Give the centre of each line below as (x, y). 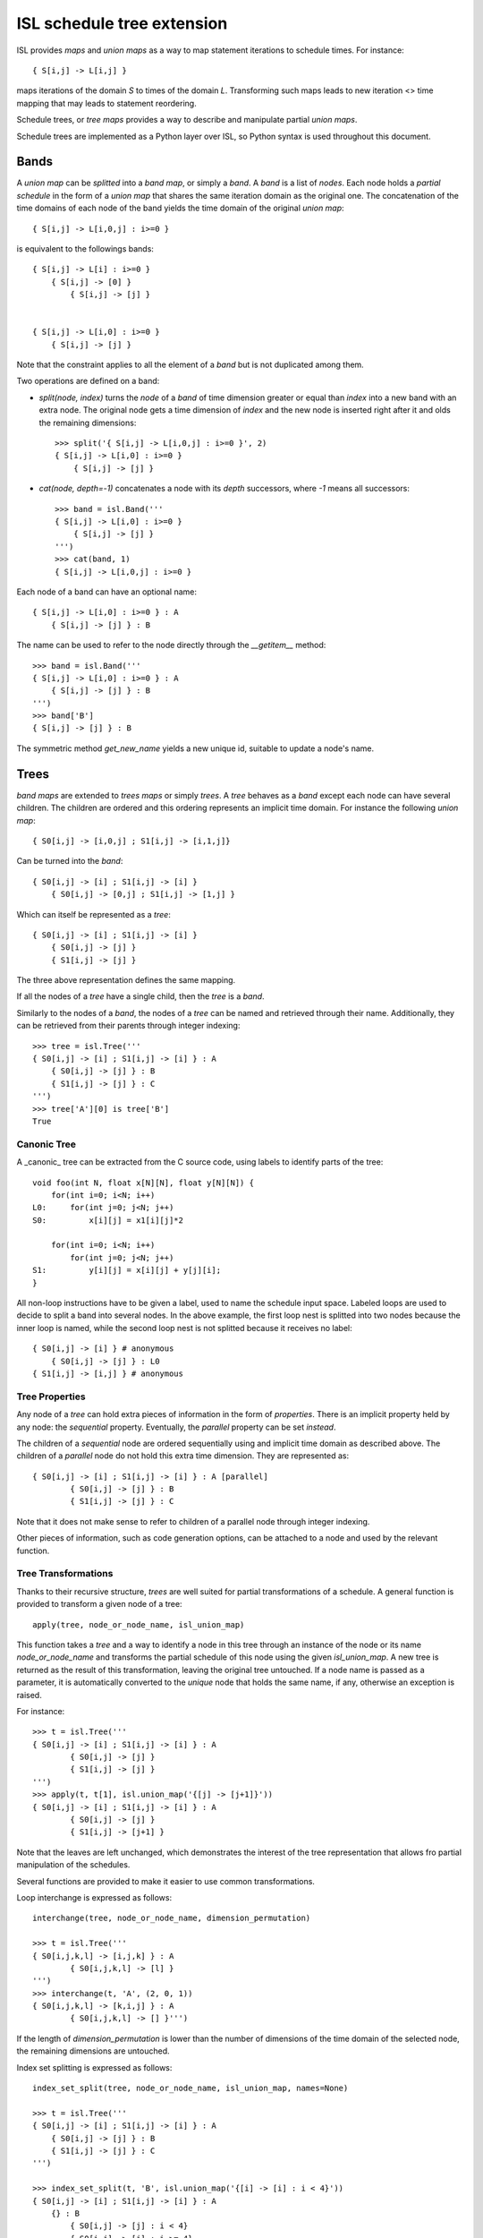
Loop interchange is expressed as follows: (94, 1897)
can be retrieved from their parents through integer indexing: (128, 1026)
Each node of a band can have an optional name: (106, 592)
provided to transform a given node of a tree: (99, 1604)
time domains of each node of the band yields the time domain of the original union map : (180, 208)
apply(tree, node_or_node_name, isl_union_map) (139, 1624)
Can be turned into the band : (70, 861)
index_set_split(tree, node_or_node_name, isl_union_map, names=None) (191, 2089)
